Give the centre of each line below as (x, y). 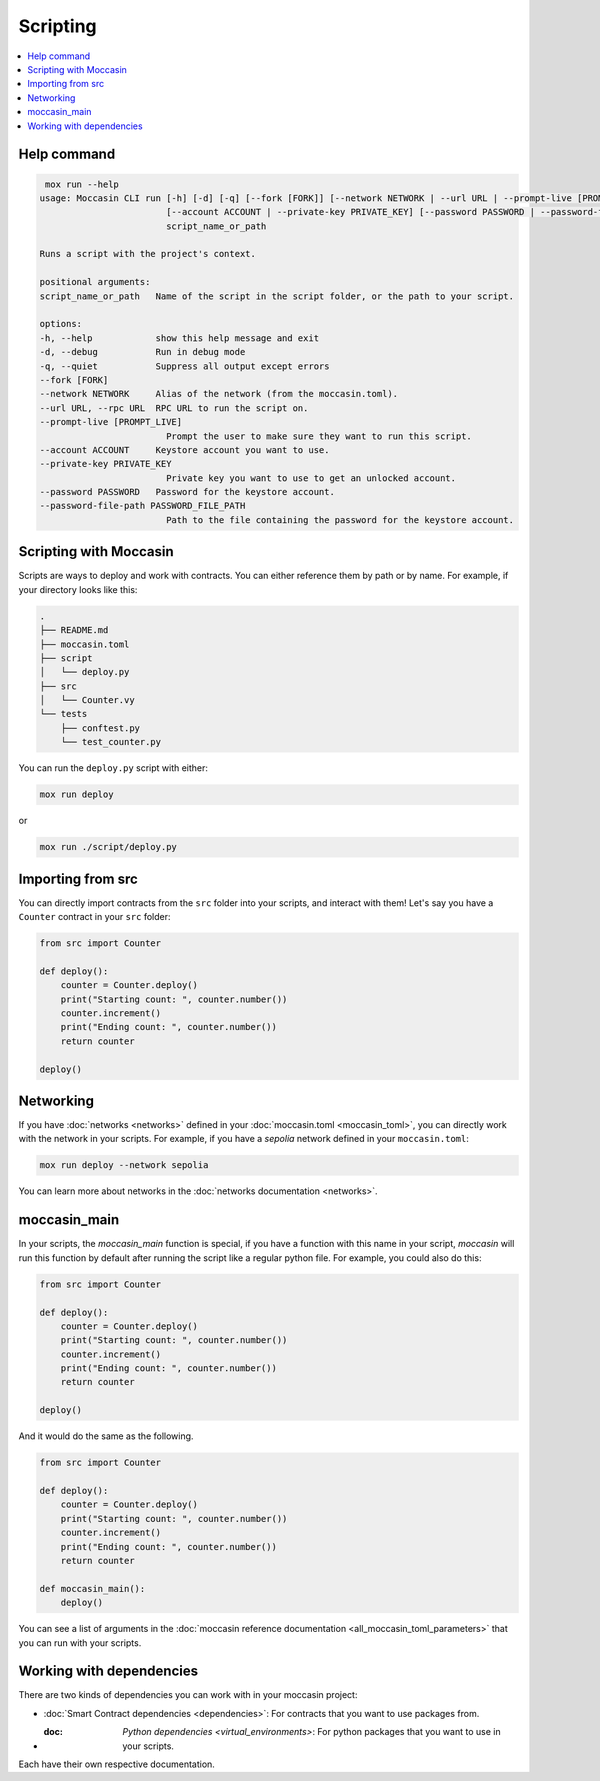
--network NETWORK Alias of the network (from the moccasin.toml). (219, 394)
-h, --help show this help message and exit (179, 338)
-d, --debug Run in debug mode (142, 352)
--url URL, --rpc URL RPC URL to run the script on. (174, 408)
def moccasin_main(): (92, 1588)
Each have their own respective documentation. (116, 1764)
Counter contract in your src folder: (94, 917)
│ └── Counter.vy (87, 700)
